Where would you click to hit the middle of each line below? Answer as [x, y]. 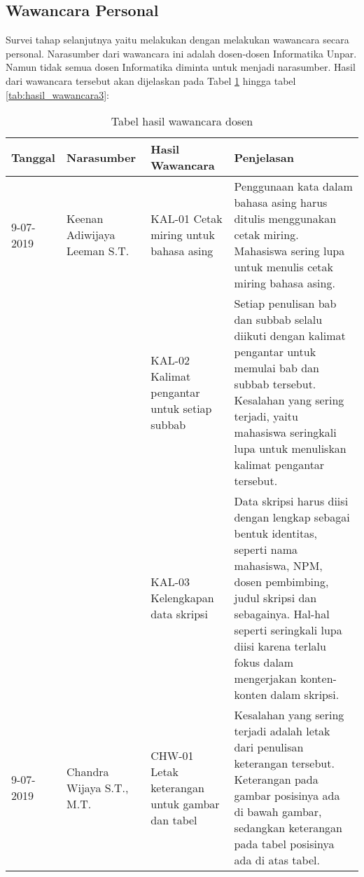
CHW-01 [172, 755]
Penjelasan [264, 157]
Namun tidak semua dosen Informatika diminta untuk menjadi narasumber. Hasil [181, 67]
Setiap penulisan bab [285, 304]
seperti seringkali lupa [288, 630]
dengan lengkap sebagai [292, 517]
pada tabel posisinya [284, 844]
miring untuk [183, 235]
